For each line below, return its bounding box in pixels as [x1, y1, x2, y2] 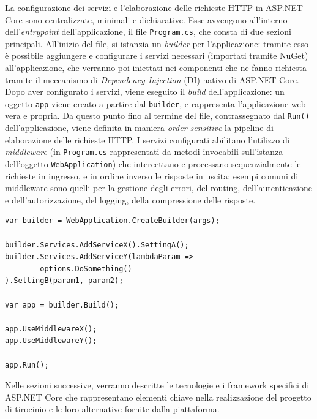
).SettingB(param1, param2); [5, 276, 124, 285]
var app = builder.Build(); [5, 300, 119, 309]
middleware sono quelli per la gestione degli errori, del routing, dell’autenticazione [5, 181, 313, 194]
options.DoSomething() [40, 264, 132, 273]
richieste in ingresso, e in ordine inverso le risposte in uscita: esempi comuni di [5, 169, 299, 182]
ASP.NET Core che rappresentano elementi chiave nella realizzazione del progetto [5, 390, 311, 403]
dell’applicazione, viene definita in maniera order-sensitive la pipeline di [5, 121, 274, 134]
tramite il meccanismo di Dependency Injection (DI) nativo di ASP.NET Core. [5, 73, 299, 86]
